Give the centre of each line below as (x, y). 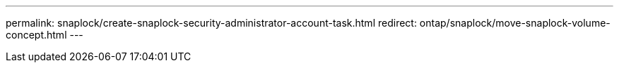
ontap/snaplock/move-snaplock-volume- (515, 23)
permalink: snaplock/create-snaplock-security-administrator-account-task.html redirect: (211, 23)
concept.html (36, 35)
